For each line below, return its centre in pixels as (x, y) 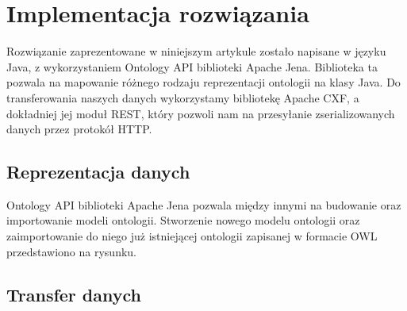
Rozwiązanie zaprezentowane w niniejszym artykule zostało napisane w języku (196, 51)
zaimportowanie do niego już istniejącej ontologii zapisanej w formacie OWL (192, 236)
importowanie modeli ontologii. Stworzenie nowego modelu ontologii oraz (183, 220)
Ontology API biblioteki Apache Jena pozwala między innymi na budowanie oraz (204, 204)
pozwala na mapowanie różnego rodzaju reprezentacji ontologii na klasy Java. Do (203, 82)
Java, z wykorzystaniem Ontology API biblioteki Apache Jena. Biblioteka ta (192, 66)
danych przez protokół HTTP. (79, 129)
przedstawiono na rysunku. (71, 251)
